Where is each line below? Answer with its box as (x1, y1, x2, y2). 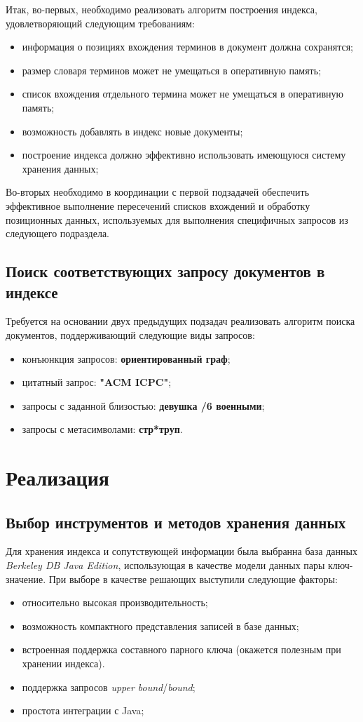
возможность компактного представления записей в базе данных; (22, 618, 299, 633)
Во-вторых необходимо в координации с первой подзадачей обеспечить (6, 185, 310, 199)
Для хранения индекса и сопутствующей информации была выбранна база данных (6, 544, 357, 559)
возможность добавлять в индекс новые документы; (22, 123, 243, 138)
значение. (6, 571, 46, 586)
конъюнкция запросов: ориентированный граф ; (22, 351, 231, 366)
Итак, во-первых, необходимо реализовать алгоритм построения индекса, (6, 2, 317, 16)
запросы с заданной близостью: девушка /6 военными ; (22, 398, 265, 413)
